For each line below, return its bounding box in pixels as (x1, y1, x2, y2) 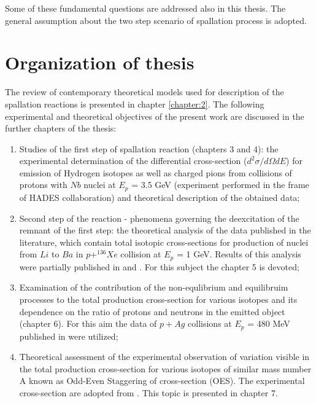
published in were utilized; (19, 329, 118, 342)
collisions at (188, 317, 232, 330)
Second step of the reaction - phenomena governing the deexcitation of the (19, 211, 299, 224)
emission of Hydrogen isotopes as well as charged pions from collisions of (19, 166, 292, 179)
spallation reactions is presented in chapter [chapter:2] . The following (5, 97, 264, 110)
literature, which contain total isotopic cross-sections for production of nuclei (19, 235, 309, 248)
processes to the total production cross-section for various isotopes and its (19, 292, 298, 305)
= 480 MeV (247, 317, 290, 330)
